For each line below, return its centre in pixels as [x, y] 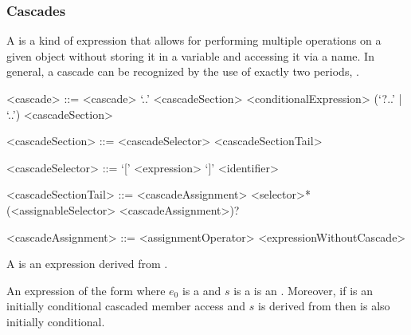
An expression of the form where [86, 290]
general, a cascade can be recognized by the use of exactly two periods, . [183, 71]
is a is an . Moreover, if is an [303, 290]
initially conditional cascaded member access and [126, 306]
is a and [202, 290]
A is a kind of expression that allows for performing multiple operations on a [194, 40]
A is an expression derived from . [87, 264]
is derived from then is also [324, 306]
